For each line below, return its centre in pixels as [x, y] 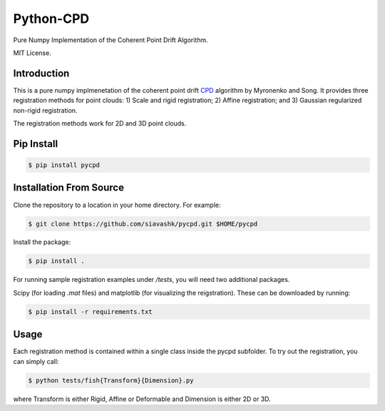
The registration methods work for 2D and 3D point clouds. [100, 123]
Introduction [41, 73]
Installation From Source [69, 188]
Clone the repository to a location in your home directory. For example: [117, 205]
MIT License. [32, 53]
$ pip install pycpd [64, 165]
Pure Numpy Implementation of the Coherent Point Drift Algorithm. [111, 40]
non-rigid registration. [45, 110]
